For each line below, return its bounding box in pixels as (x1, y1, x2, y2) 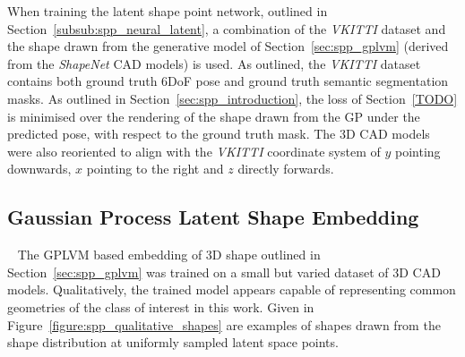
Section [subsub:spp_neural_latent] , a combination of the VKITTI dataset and (7, 19, 446, 38)
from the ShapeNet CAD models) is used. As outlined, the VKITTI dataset (7, 54, 421, 72)
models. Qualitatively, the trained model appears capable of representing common (7, 280, 456, 299)
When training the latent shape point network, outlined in (7, 2, 328, 20)
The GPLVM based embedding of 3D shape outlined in (17, 245, 321, 264)
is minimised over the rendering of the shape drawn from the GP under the (7, 106, 420, 125)
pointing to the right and (86, 159, 224, 178)
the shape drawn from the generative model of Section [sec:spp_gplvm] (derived (7, 37, 449, 55)
